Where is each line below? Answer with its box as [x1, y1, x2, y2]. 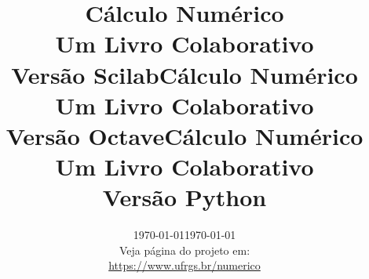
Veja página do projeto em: [119, 241, 250, 258]
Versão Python [102, 181, 267, 213]
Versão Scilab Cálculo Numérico [11, 58, 358, 90]
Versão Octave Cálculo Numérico [5, 119, 364, 151]
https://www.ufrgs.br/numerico [108, 257, 261, 274]
